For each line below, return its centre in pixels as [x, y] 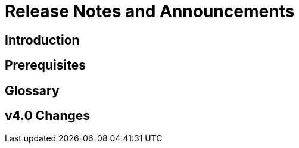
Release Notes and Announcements [150, 11]
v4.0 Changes [48, 116]
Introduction [42, 40]
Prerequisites [45, 65]
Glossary [32, 90]
